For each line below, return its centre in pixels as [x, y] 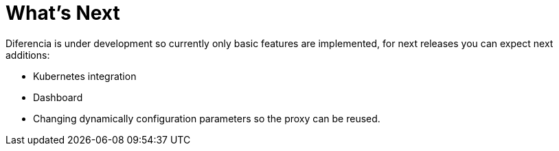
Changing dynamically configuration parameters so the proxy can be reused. [207, 118]
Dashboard [58, 97]
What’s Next [63, 13]
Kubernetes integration [85, 76]
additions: [28, 55]
